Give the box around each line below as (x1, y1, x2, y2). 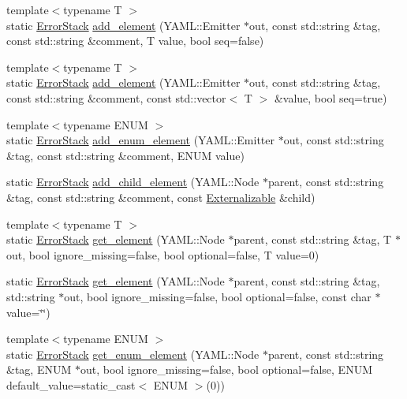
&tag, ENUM (6, 361, 72, 378)
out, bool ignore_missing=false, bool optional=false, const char (64, 288, 372, 304)
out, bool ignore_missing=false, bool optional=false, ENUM (80, 361, 372, 378)
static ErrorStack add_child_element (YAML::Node (6, 173, 260, 190)
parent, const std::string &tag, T (233, 231, 392, 248)
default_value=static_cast (6, 376, 136, 393)
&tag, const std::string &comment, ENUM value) (6, 147, 245, 163)
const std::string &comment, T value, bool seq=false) (6, 32, 264, 49)
